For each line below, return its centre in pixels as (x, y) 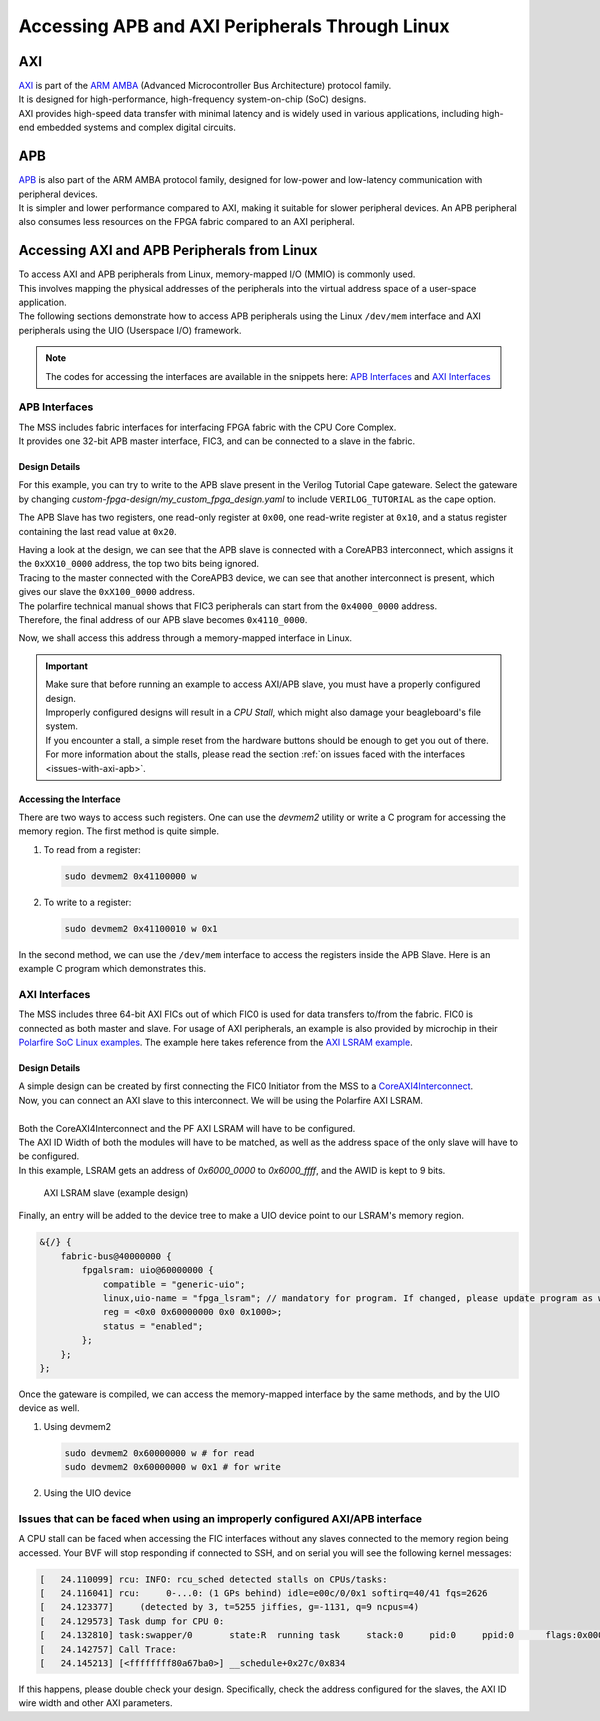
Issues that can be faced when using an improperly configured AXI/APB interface (220, 1518)
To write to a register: (87, 902)
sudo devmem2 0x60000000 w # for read (159, 1453)
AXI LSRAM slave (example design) (116, 1193)
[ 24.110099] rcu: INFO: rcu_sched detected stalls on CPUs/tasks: (213, 1579)
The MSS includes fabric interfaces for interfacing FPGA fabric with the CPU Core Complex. (207, 427)
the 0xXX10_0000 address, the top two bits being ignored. (139, 564)
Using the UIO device (87, 1493)
